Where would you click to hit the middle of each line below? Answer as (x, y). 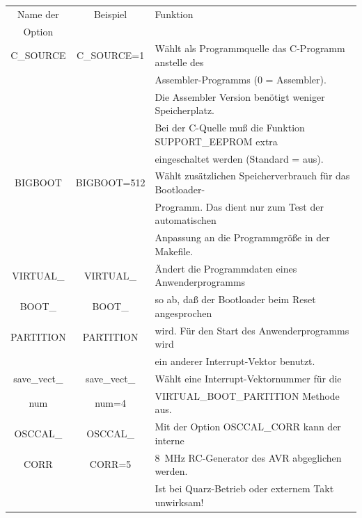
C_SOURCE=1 (110, 55)
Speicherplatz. (185, 110)
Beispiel (110, 14)
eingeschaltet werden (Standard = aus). (239, 158)
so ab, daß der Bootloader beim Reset (235, 299)
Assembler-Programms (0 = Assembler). (241, 79)
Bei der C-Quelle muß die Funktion (230, 128)
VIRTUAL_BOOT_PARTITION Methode (247, 395)
